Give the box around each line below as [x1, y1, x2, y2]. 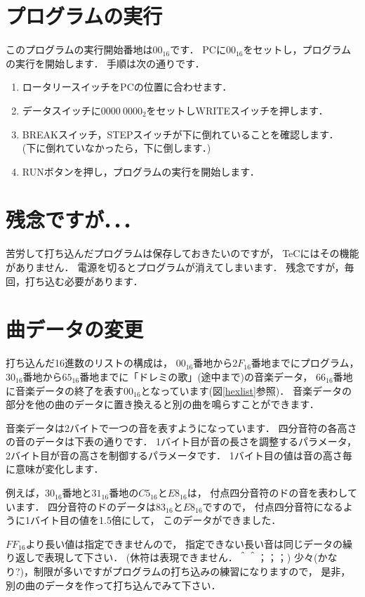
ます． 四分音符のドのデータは [15, 499, 157, 513]
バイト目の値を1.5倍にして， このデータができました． [29, 513, 281, 527]
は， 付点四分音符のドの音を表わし [187, 485, 347, 500]
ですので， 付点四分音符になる [202, 499, 343, 513]
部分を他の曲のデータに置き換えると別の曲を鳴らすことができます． [6, 397, 319, 412]
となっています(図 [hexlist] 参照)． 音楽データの [140, 383, 352, 398]
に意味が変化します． [6, 461, 104, 476]
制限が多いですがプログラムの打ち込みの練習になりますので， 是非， [34, 564, 351, 579]
